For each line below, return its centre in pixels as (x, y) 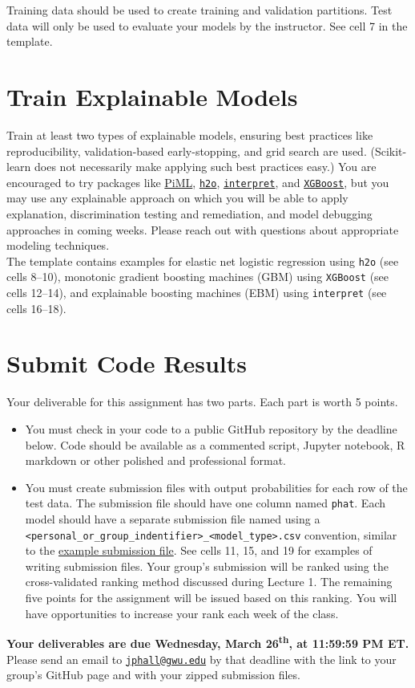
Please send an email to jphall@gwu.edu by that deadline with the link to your (201, 659)
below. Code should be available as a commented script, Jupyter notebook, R (215, 444)
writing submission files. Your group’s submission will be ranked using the (207, 566)
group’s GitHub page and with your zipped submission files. (153, 675)
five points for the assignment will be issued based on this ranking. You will (211, 598)
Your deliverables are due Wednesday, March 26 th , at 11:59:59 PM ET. (208, 642)
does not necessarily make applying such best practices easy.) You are (205, 167)
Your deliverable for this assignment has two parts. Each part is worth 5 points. (202, 402)
